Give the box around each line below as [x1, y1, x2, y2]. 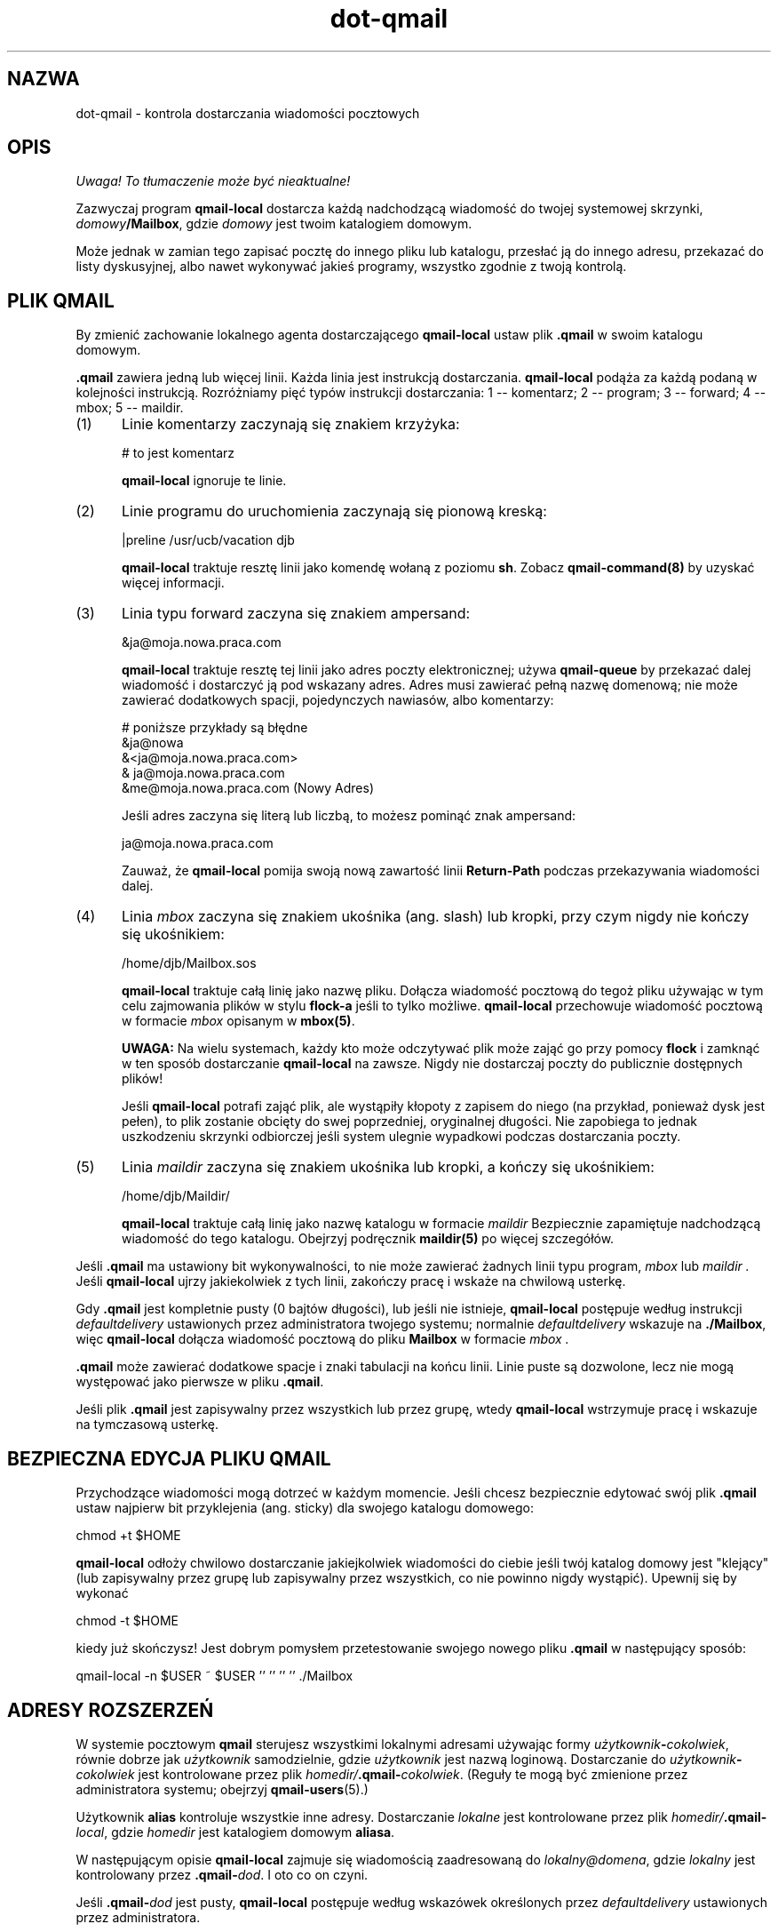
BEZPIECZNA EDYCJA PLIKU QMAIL [7, 1447, 331, 1470]
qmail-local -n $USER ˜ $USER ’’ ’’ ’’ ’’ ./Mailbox [75, 1668, 353, 1684]
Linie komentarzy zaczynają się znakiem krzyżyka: [121, 415, 460, 434]
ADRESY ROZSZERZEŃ [7, 1698, 214, 1721]
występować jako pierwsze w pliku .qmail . [75, 1374, 324, 1390]
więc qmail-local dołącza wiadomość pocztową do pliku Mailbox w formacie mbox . [75, 1331, 569, 1347]
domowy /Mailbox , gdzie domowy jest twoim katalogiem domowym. [75, 216, 472, 232]
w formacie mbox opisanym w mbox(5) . [122, 1013, 355, 1029]
